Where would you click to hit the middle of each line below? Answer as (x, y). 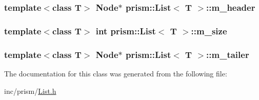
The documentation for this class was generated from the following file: (116, 73)
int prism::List (126, 31)
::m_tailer (228, 54)
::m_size (209, 31)
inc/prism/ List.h (30, 91)
